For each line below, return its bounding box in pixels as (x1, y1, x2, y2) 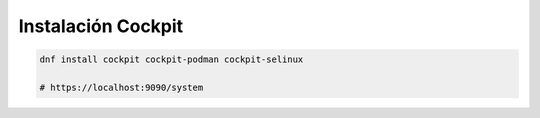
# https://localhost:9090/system (39, 81, 204, 93)
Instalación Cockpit (18, 15, 184, 37)
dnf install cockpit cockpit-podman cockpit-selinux (39, 54, 304, 65)
